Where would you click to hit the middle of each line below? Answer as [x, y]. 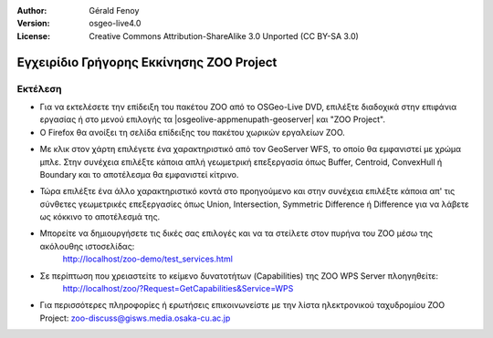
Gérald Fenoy [114, 10]
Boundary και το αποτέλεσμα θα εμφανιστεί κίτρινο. [139, 174]
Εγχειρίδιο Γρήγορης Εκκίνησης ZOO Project [147, 62]
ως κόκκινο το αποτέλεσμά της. [100, 217]
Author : [32, 10]
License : [33, 36]
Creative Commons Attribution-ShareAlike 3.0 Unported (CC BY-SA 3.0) [224, 36]
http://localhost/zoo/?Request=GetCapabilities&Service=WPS [178, 289]
